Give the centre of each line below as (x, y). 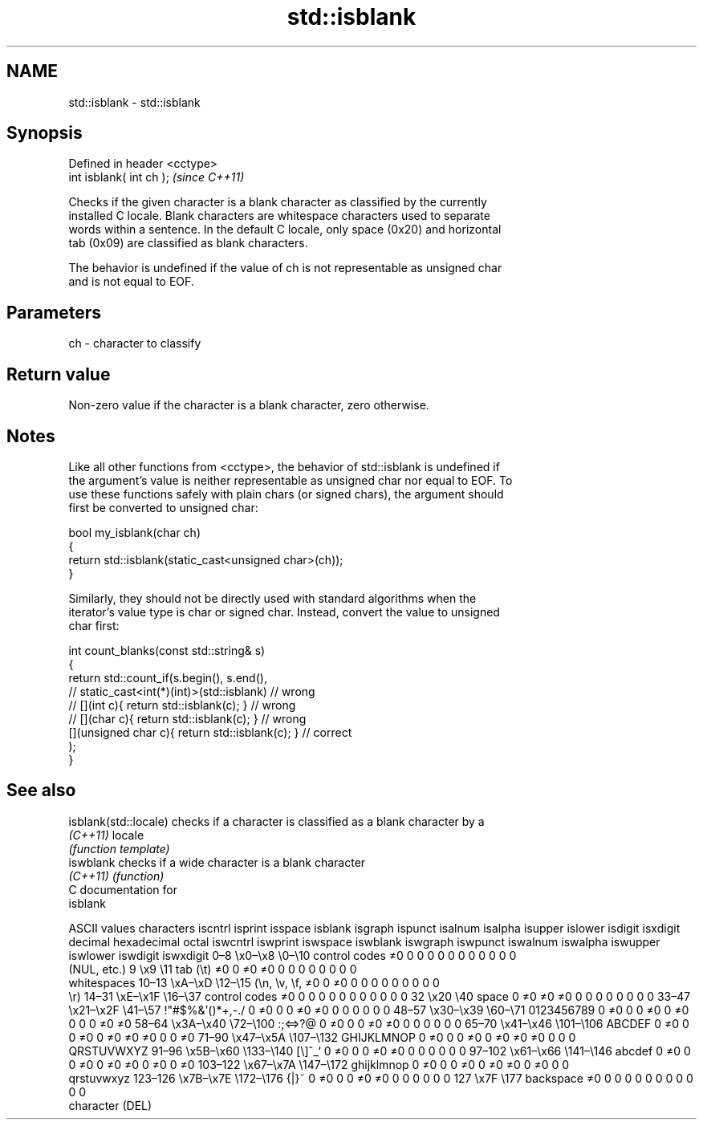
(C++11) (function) (116, 876)
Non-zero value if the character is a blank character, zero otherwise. (249, 405)
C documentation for (123, 889)
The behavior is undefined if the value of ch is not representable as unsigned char (285, 268)
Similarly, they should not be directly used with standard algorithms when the (272, 598)
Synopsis (45, 133)
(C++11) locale (106, 835)
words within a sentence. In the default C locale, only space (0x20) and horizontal (285, 230)
